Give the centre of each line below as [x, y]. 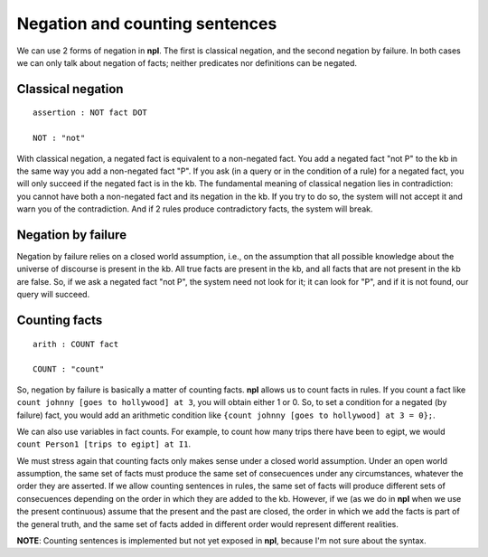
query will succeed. [53, 295]
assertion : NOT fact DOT [90, 113]
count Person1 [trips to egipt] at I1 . [104, 444]
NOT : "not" [59, 138]
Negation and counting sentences [147, 24]
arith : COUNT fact [76, 344]
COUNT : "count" [69, 369]
